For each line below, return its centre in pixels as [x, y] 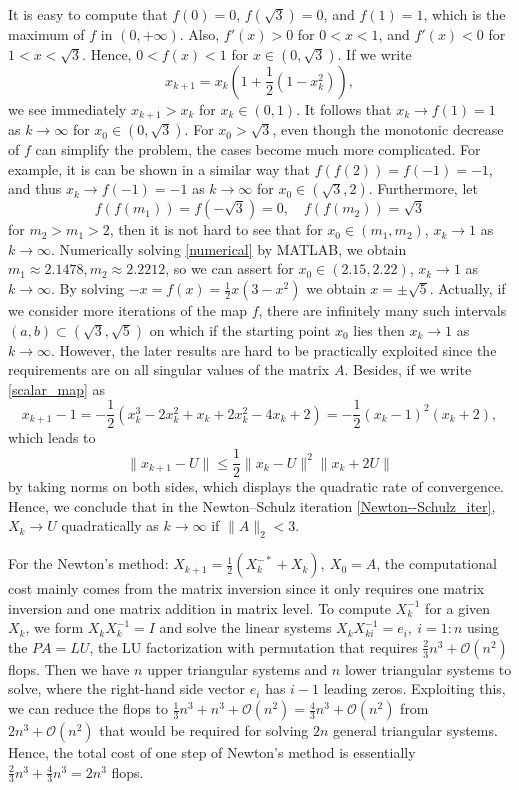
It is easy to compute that [88, 14]
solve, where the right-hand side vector [127, 688]
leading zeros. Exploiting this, [414, 688]
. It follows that [344, 108]
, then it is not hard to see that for [216, 229]
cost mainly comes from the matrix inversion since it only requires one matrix [246, 588]
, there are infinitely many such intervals [382, 310]
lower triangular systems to [428, 668]
